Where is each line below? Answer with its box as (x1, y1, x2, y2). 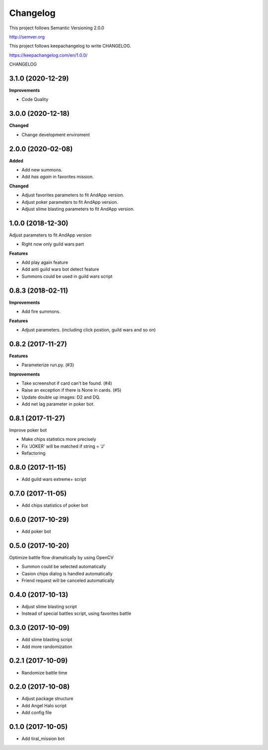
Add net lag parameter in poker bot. (21, 401, 95, 407)
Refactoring (21, 450, 46, 456)
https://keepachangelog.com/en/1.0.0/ (9, 52, 88, 58)
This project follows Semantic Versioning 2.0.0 (9, 25, 104, 31)
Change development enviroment (21, 132, 90, 138)
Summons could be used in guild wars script (21, 273, 113, 279)
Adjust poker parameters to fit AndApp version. (21, 199, 119, 205)
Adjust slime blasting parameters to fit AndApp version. (21, 206, 135, 212)
